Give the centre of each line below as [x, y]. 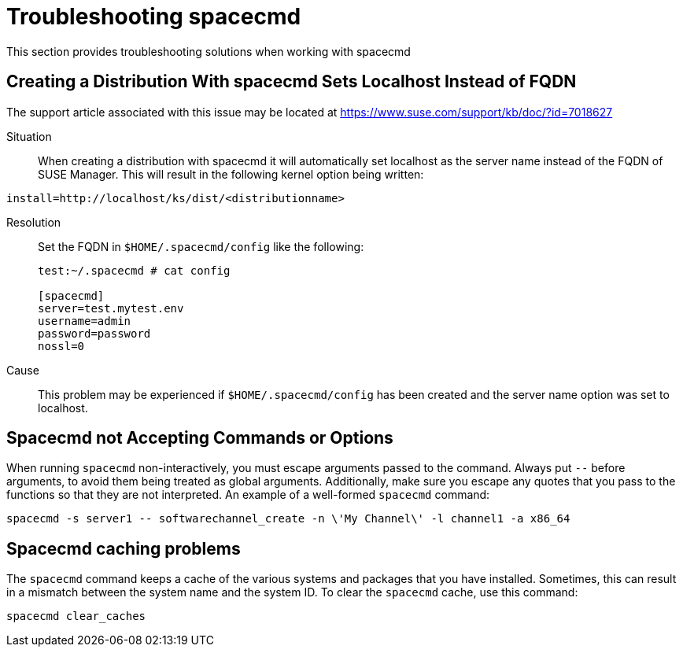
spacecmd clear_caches [76, 616]
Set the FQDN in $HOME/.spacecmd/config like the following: [201, 246]
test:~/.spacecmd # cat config [134, 270]
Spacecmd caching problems [124, 548]
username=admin [85, 321]
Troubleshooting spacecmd [154, 17]
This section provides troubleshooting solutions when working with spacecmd [209, 51]
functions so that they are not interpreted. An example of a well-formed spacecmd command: [248, 495]
